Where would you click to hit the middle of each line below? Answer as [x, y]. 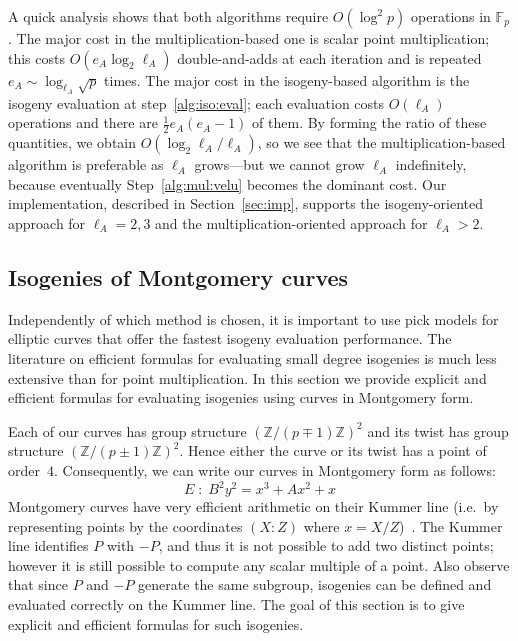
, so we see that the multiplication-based [381, 142]
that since [38, 584]
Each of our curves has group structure [127, 430]
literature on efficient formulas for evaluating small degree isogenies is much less [252, 357]
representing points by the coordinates [125, 525]
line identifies [48, 545]
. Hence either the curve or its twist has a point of [333, 450]
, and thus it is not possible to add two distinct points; [326, 545]
